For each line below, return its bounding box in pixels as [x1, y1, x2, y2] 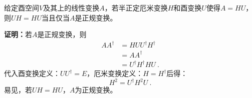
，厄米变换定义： [87, 68, 143, 78]
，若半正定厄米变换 [104, 2, 168, 12]
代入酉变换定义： [4, 68, 60, 78]
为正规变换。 [75, 84, 117, 95]
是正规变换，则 [37, 29, 87, 39]
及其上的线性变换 [43, 2, 100, 12]
